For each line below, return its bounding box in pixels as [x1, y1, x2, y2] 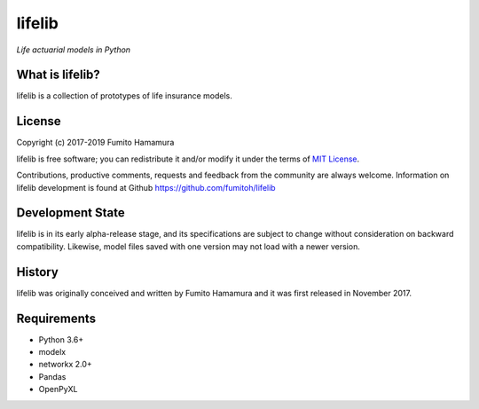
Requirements [16, 311, 97, 326]
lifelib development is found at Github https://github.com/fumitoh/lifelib [16, 182, 276, 193]
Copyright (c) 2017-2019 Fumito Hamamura [16, 138, 175, 148]
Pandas [38, 371, 67, 381]
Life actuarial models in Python [16, 44, 131, 55]
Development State [16, 205, 125, 221]
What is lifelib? [16, 67, 101, 83]
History [16, 264, 59, 279]
